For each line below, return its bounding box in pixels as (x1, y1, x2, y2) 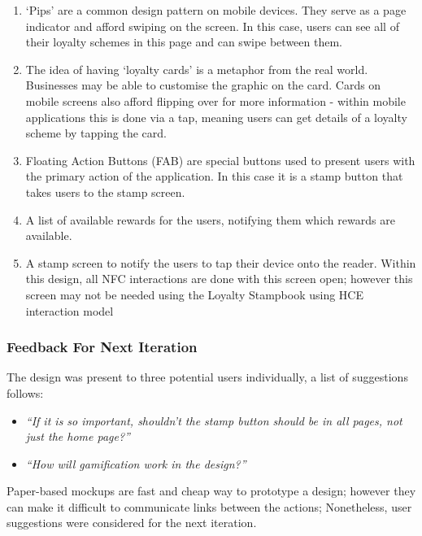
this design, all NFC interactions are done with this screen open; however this (25, 270, 413, 287)
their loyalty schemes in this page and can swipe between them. (25, 33, 342, 50)
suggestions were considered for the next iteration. (7, 514, 257, 531)
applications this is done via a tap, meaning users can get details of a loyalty (25, 108, 407, 125)
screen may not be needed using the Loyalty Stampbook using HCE (25, 285, 364, 303)
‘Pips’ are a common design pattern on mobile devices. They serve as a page (25, 2, 407, 18)
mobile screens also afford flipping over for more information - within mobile (25, 92, 406, 109)
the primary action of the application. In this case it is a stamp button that (25, 168, 403, 185)
